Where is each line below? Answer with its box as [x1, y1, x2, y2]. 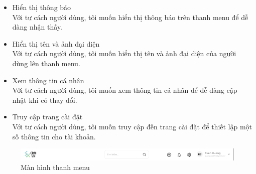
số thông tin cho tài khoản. [12, 131, 96, 141]
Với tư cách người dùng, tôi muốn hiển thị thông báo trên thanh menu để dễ [12, 12, 248, 22]
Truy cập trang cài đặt [12, 111, 83, 122]
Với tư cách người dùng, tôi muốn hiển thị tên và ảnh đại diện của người [12, 48, 236, 59]
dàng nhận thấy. [12, 22, 63, 32]
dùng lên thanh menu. [12, 58, 80, 68]
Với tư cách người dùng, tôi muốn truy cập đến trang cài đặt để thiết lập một [12, 121, 252, 131]
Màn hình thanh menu [21, 162, 90, 172]
